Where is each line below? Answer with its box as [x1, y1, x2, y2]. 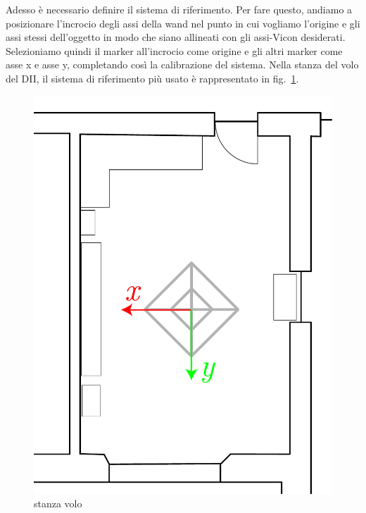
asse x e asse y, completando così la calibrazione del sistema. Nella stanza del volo [6, 57, 359, 72]
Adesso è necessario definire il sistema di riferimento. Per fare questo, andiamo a [6, 2, 353, 16]
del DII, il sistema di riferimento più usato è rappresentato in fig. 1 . [6, 70, 299, 85]
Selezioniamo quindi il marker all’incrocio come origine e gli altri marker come [6, 43, 343, 58]
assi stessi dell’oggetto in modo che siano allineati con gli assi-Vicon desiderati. [6, 30, 346, 44]
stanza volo [34, 496, 82, 511]
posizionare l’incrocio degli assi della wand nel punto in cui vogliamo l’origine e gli [6, 16, 360, 30]
